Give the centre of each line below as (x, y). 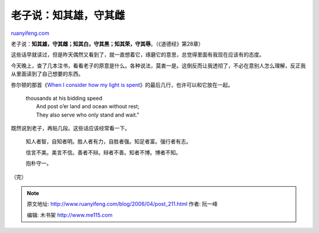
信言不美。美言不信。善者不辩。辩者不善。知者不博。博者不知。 (103, 152)
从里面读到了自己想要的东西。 (47, 74)
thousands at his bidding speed (64, 98)
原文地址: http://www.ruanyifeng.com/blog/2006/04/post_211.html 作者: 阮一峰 (122, 204)
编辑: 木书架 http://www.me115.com (70, 215)
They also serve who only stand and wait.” (88, 115)
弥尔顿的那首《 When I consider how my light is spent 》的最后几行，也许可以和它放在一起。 (122, 85)
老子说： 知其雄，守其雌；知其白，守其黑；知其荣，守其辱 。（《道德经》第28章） (107, 44)
